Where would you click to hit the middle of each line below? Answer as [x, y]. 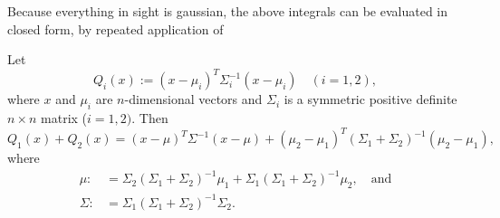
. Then [150, 118]
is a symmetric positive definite [370, 99]
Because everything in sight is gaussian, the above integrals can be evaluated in [228, 11]
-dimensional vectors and [193, 99]
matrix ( [64, 118]
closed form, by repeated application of [115, 28]
